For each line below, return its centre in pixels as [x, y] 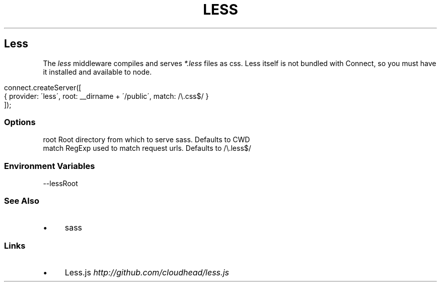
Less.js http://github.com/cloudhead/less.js [147, 272]
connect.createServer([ [43, 87]
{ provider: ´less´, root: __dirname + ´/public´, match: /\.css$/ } [106, 96]
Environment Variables [50, 166]
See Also [22, 201]
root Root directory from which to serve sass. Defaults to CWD [146, 140]
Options [20, 122]
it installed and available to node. [97, 72]
